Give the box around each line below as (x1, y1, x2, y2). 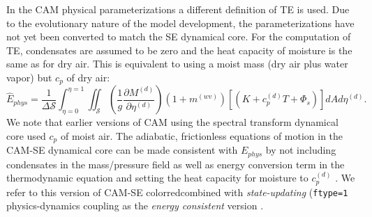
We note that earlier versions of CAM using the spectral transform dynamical (6, 115, 338, 129)
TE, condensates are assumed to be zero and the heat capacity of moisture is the (6, 42, 352, 57)
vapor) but (6, 70, 52, 84)
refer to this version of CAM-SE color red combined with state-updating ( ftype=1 (6, 184, 348, 199)
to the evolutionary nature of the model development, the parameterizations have (6, 15, 355, 30)
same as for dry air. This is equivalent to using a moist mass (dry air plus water (6, 56, 348, 71)
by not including (265, 143, 336, 157)
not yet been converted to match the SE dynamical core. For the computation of (6, 29, 351, 44)
